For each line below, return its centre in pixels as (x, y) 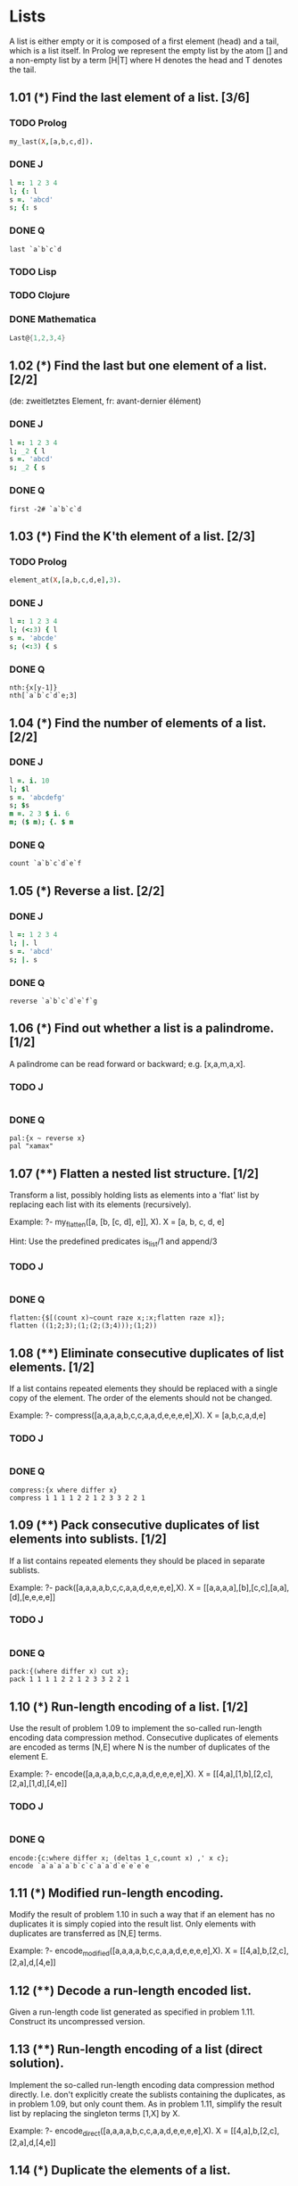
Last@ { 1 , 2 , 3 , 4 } (37, 338)
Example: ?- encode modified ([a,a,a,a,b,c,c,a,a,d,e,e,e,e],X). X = (124, 1952)
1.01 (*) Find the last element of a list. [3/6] (129, 98)
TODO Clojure (40, 295)
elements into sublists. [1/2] (88, 1540)
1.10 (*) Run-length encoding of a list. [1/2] (128, 1706)
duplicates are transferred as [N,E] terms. (86, 1933)
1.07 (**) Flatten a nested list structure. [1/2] (134, 1174)
